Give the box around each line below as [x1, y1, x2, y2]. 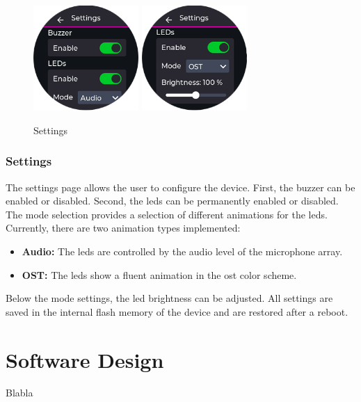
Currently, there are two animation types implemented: [6, 220, 241, 235]
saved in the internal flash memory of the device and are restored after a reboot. [6, 304, 348, 319]
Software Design [6, 345, 164, 373]
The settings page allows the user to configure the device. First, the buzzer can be [6, 179, 355, 194]
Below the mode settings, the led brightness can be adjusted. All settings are [6, 291, 333, 305]
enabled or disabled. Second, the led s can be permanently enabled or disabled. [6, 193, 339, 208]
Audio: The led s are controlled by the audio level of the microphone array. [22, 243, 343, 258]
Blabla [6, 385, 33, 400]
